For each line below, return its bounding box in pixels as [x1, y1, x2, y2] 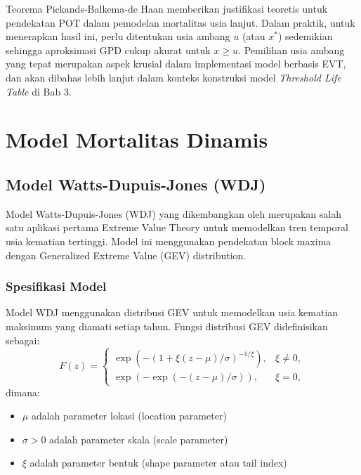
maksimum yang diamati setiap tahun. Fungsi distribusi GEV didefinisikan [6, 318, 328, 333]
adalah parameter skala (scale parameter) [49, 431, 228, 446]
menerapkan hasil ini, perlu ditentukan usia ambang [6, 29, 230, 44]
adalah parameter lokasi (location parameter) [31, 408, 227, 423]
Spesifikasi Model [6, 278, 107, 295]
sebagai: [6, 332, 40, 347]
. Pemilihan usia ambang [238, 42, 345, 57]
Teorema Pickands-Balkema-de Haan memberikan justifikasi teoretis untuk [6, 1, 328, 15]
